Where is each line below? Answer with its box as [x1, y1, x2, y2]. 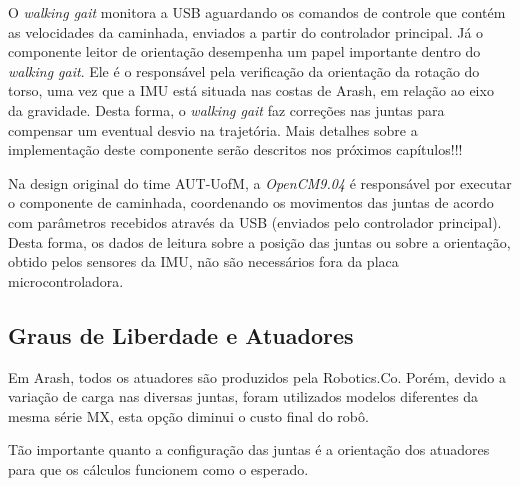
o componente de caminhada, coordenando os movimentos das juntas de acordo [8, 192, 494, 213]
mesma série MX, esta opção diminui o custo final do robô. [8, 405, 369, 426]
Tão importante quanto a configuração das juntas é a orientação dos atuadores [8, 439, 490, 460]
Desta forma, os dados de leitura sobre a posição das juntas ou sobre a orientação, [8, 231, 511, 252]
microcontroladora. [8, 270, 124, 291]
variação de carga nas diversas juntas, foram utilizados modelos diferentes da [8, 386, 479, 407]
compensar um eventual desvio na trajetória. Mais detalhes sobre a [8, 119, 418, 140]
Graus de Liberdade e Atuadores [8, 319, 354, 350]
